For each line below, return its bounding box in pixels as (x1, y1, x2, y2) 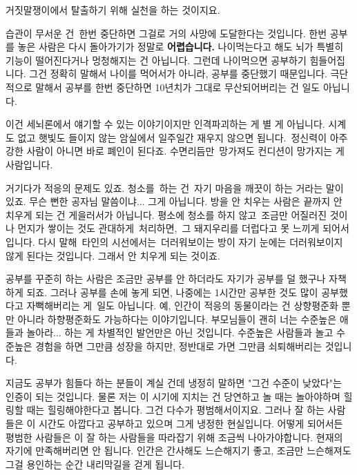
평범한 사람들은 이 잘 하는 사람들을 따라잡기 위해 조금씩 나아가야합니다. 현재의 (6, 429, 343, 444)
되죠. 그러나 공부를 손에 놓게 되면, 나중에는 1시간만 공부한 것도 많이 (26, 284, 318, 299)
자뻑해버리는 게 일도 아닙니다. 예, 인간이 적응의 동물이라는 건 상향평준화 (26, 298, 338, 313)
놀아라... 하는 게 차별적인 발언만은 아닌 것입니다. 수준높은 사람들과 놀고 (26, 325, 334, 340)
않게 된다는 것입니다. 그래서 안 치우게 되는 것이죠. (6, 248, 220, 262)
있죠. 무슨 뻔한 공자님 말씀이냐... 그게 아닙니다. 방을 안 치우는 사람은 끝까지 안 (6, 194, 342, 209)
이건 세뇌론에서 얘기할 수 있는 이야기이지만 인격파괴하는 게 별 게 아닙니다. (6, 117, 325, 131)
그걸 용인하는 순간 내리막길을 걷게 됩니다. (6, 456, 185, 471)
